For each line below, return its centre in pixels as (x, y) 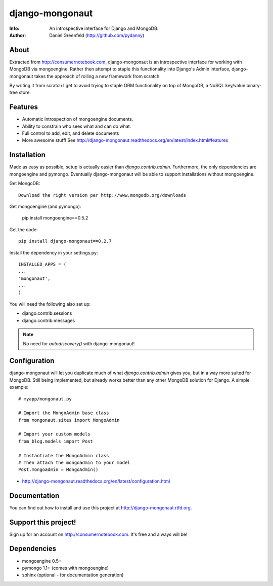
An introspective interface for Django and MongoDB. (104, 28)
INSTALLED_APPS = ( (42, 264)
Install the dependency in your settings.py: (54, 252)
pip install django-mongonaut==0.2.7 (65, 241)
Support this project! (43, 522)
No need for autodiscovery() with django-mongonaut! (79, 344)
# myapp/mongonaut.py (45, 399)
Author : (18, 35)
